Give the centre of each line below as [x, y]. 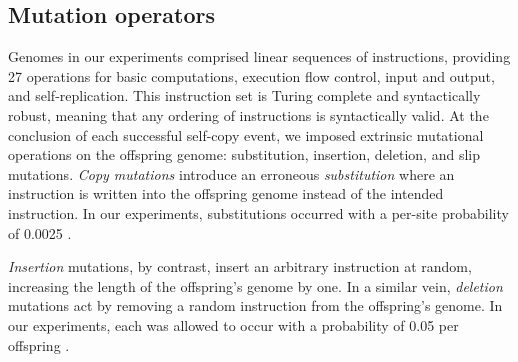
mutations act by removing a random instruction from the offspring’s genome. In [255, 305]
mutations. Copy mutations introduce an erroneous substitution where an [231, 173]
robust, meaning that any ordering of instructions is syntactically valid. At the [248, 114]
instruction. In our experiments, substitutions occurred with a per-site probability [258, 212]
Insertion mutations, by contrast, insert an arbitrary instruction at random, [240, 266]
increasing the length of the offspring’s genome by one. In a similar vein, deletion [255, 285]
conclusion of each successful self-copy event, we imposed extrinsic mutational [246, 134]
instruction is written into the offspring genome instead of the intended [226, 193]
